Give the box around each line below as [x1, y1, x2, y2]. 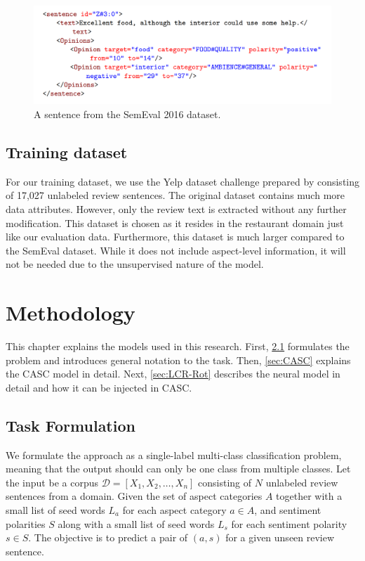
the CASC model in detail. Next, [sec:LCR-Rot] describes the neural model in [6, 366, 340, 381]
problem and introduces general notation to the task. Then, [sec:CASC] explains [6, 352, 351, 367]
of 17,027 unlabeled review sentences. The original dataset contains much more [6, 188, 345, 202]
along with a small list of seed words [58, 516, 215, 531]
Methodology [6, 298, 135, 327]
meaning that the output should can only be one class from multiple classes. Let [6, 461, 351, 476]
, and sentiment [254, 502, 321, 517]
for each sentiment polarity [231, 516, 347, 531]
